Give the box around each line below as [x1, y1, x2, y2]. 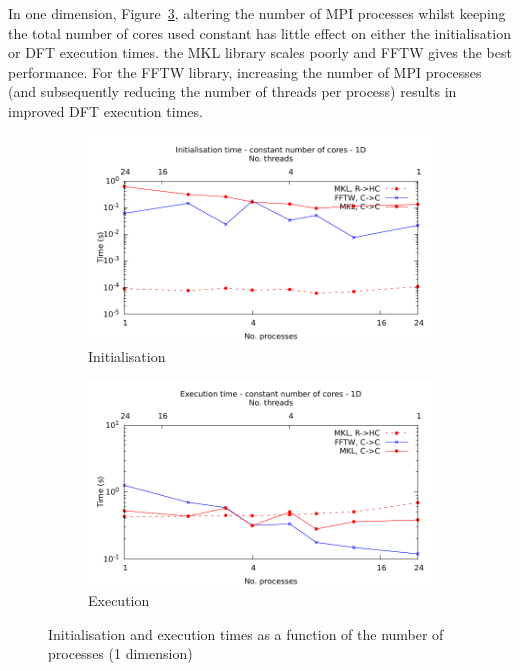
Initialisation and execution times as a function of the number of [48, 623, 444, 644]
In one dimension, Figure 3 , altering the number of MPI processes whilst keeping [8, 3, 506, 23]
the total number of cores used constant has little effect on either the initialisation [8, 22, 511, 43]
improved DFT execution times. [8, 100, 203, 121]
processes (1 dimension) [48, 643, 193, 664]
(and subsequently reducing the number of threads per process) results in [8, 81, 457, 102]
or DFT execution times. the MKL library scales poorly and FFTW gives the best [8, 42, 512, 63]
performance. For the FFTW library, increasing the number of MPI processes [8, 61, 482, 82]
